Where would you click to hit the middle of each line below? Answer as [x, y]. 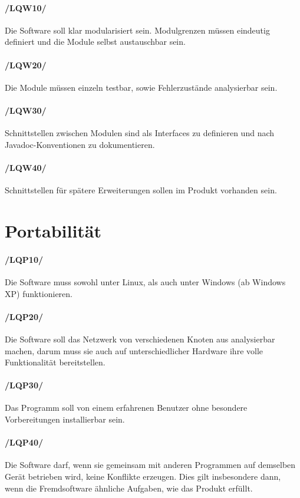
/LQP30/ [24, 385]
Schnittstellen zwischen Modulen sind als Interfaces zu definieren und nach [140, 133]
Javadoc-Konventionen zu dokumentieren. [80, 144]
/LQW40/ [26, 167]
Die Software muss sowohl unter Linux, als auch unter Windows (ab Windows [145, 281]
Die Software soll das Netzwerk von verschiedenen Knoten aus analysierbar [140, 339]
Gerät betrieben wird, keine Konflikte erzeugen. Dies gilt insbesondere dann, [143, 476]
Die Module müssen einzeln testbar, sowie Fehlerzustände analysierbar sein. [141, 87]
